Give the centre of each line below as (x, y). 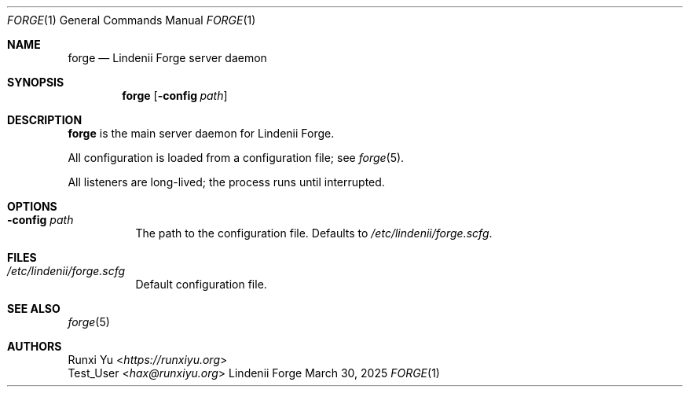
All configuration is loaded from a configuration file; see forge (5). (236, 158)
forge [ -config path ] (175, 95)
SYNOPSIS (36, 82)
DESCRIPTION (45, 120)
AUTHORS (35, 346)
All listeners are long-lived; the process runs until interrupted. (226, 182)
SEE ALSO (34, 309)
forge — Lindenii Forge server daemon (167, 58)
